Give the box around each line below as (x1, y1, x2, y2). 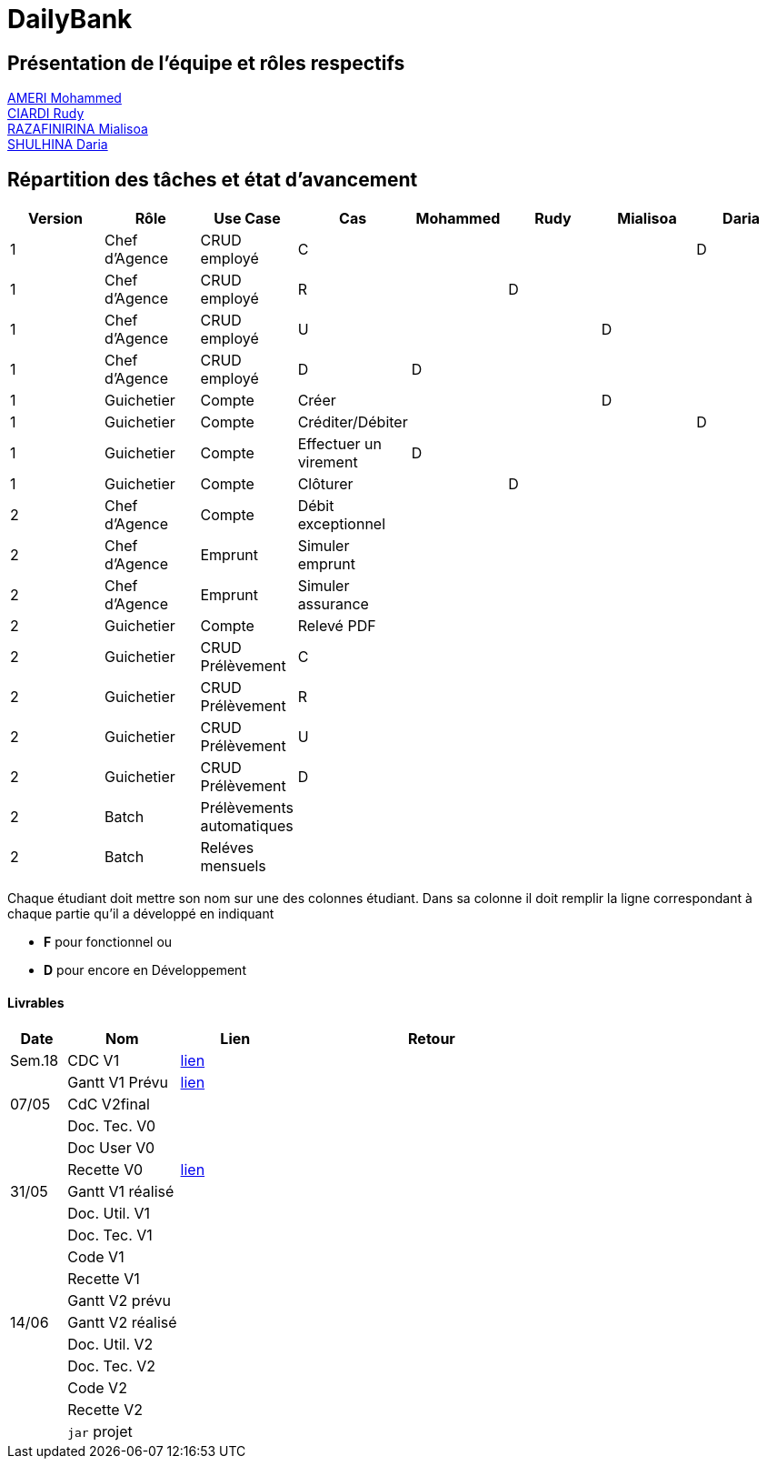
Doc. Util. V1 (67, 1204, 151, 1223)
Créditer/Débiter (297, 413, 408, 432)
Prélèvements (200, 798, 294, 818)
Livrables (7, 994, 65, 1010)
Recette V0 (67, 1160, 144, 1180)
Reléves (200, 838, 254, 858)
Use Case (214, 209, 281, 228)
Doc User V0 (67, 1139, 155, 1158)
